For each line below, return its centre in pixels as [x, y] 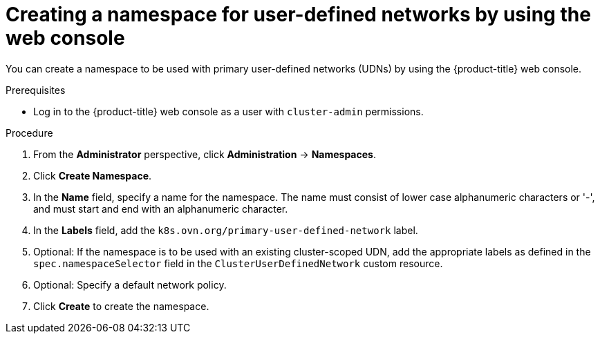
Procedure [29, 133]
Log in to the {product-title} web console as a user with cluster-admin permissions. [228, 111]
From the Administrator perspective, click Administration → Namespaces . [205, 154]
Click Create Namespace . [93, 175]
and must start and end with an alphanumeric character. [161, 209]
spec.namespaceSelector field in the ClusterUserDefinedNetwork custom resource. [238, 263]
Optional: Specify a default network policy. [130, 284]
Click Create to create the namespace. [121, 306]
